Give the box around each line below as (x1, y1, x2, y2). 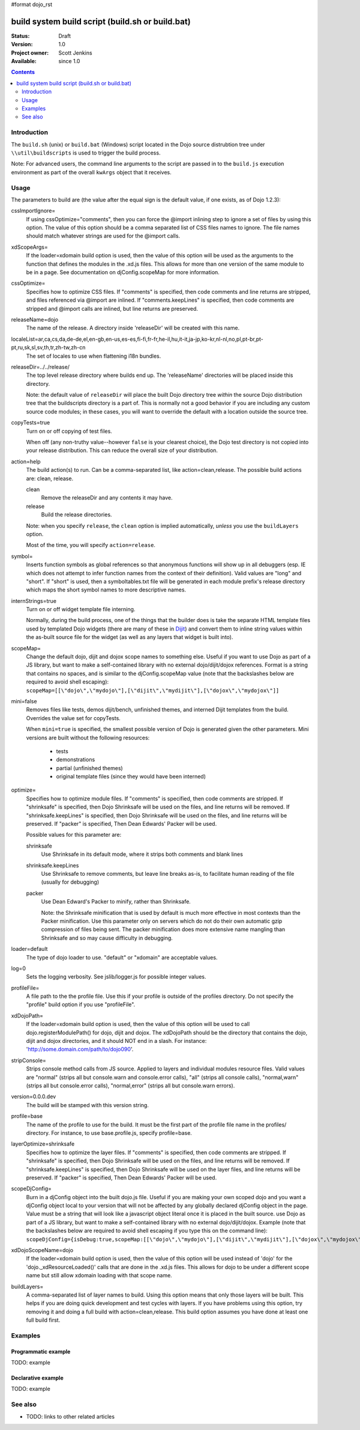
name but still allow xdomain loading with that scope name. (26, 1272, 172, 1279)
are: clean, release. (26, 475, 74, 482)
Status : (11, 32, 30, 39)
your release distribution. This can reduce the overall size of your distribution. (26, 447, 218, 454)
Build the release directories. (41, 511, 112, 518)
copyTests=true (11, 419, 50, 426)
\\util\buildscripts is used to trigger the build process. (11, 149, 161, 156)
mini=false (11, 697, 37, 704)
